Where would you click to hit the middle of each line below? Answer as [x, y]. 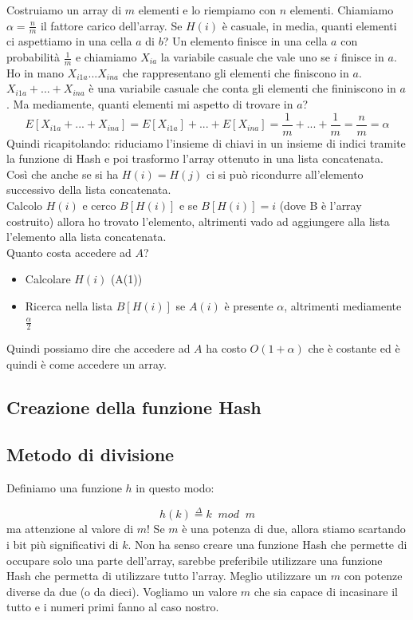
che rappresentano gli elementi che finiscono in [236, 72]
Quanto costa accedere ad [69, 252]
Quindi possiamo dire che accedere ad [98, 348]
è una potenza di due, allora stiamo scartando [294, 529]
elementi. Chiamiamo [342, 10]
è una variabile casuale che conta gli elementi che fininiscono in [242, 88]
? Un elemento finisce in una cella [245, 41]
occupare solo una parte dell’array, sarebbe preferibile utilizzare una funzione [195, 560]
